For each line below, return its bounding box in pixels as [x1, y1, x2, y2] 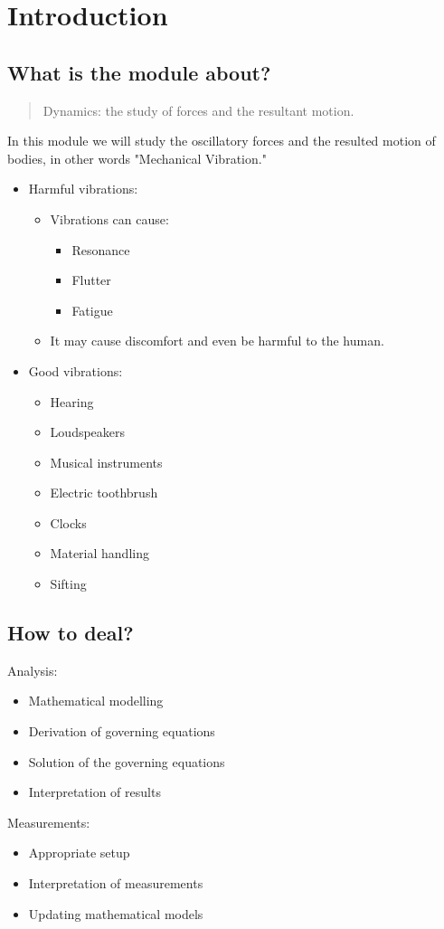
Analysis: [7, 660, 58, 679]
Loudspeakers [50, 422, 126, 441]
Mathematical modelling [28, 691, 164, 710]
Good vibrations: [28, 361, 123, 380]
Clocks [50, 513, 87, 532]
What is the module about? [7, 58, 271, 86]
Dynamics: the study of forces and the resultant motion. [43, 100, 354, 119]
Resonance [71, 240, 130, 259]
